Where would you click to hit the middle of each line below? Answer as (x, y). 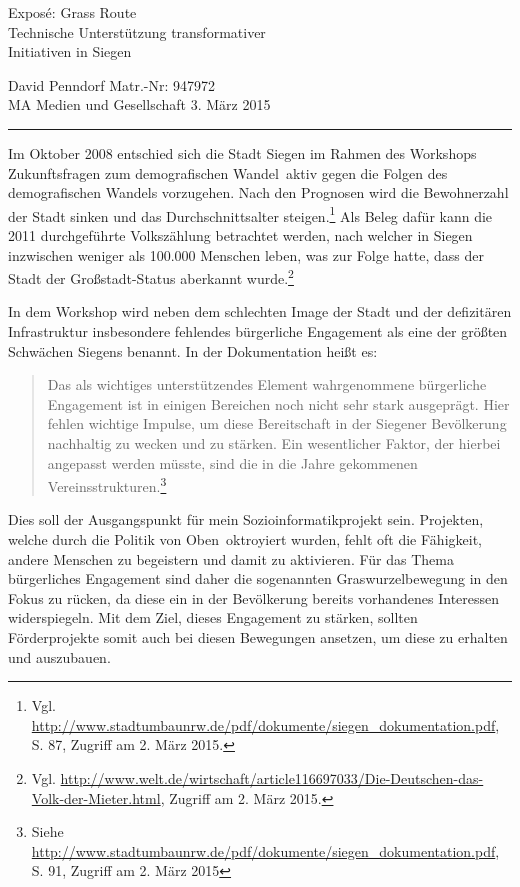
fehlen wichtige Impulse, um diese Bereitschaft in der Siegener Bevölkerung (277, 423)
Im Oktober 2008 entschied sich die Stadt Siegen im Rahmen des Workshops (242, 152)
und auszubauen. (59, 656)
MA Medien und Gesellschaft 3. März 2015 (139, 104)
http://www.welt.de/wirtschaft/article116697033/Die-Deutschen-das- (272, 777)
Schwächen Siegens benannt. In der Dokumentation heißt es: (193, 350)
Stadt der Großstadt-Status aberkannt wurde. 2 (151, 276)
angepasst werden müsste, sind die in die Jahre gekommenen (232, 462)
